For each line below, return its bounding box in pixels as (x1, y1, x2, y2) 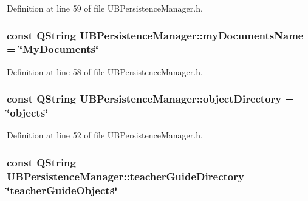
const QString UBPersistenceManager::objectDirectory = (7, 91, 295, 106)
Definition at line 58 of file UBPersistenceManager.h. (7, 65, 203, 78)
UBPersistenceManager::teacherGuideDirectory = (7, 168, 257, 183)
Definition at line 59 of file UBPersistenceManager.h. (7, 2, 203, 14)
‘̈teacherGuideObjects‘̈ (7, 182, 118, 197)
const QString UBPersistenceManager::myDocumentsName (7, 27, 304, 43)
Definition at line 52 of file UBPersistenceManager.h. (7, 129, 203, 141)
